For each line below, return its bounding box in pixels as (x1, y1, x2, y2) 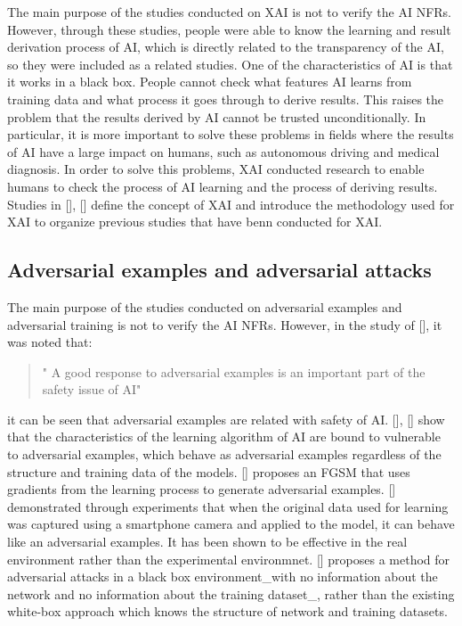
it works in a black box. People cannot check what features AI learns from (7, 72, 412, 91)
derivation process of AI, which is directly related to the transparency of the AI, (7, 37, 444, 56)
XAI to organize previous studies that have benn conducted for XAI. (7, 212, 383, 231)
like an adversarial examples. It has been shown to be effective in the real (7, 532, 408, 551)
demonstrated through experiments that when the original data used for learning (7, 497, 449, 515)
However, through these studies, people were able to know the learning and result (7, 20, 451, 38)
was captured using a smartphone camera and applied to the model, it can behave (7, 515, 455, 533)
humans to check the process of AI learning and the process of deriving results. (7, 177, 438, 195)
